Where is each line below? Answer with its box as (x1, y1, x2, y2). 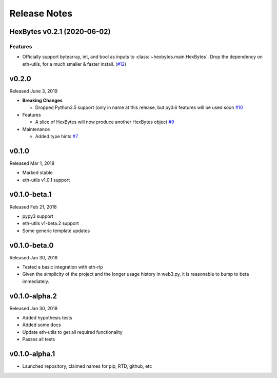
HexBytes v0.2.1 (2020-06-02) (9, 27, 111, 36)
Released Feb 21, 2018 (9, 203, 57, 210)
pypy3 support (22, 213, 54, 219)
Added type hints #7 (35, 133, 78, 139)
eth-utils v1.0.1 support (22, 177, 70, 183)
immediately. (22, 278, 50, 285)
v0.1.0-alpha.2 (9, 292, 57, 300)
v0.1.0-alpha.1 (9, 350, 55, 358)
